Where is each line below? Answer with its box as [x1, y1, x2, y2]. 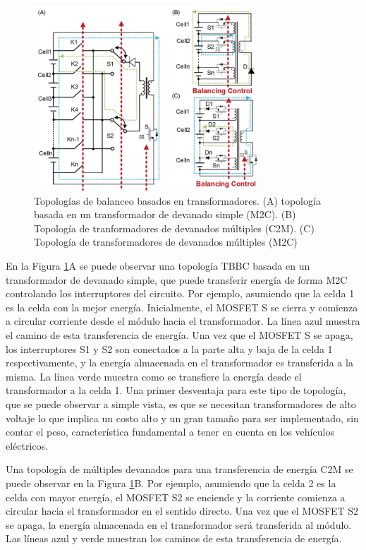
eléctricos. [6, 438, 48, 453]
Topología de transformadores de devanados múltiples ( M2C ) [34, 234, 298, 249]
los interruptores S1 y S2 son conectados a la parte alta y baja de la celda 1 [6, 341, 333, 356]
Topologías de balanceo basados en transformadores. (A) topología [34, 193, 321, 208]
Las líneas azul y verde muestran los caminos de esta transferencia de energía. [6, 531, 342, 546]
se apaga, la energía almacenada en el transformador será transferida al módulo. [6, 517, 352, 532]
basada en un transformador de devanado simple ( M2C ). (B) [34, 207, 296, 222]
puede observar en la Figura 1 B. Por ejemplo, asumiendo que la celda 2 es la [6, 475, 336, 490]
